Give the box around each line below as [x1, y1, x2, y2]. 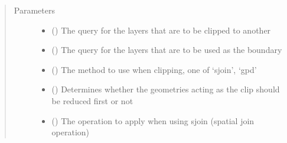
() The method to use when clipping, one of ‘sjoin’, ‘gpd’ [51, 63, 257, 75]
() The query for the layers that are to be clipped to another [51, 24, 271, 36]
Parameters [14, 4, 55, 16]
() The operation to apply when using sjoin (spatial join [51, 114, 255, 127]
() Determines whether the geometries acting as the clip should [51, 83, 280, 95]
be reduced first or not [51, 94, 133, 107]
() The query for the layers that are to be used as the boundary [51, 44, 282, 56]
